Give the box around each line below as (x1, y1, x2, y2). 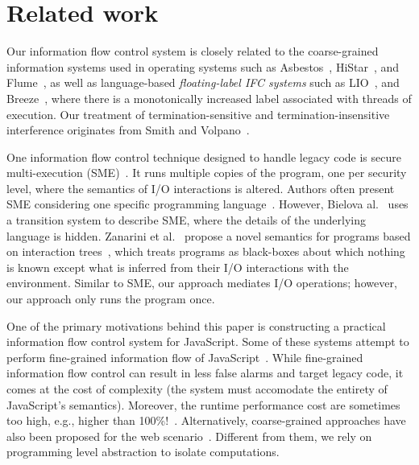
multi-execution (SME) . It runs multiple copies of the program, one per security (6, 164, 407, 181)
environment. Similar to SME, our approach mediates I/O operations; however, (6, 274, 397, 291)
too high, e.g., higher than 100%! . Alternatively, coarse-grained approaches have (6, 412, 406, 429)
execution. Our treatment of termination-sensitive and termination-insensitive (6, 105, 390, 122)
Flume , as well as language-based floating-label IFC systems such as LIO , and (6, 74, 400, 91)
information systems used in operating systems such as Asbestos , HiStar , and (6, 58, 400, 75)
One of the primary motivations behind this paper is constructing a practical (6, 317, 386, 334)
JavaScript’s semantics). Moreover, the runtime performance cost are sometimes (6, 396, 400, 413)
